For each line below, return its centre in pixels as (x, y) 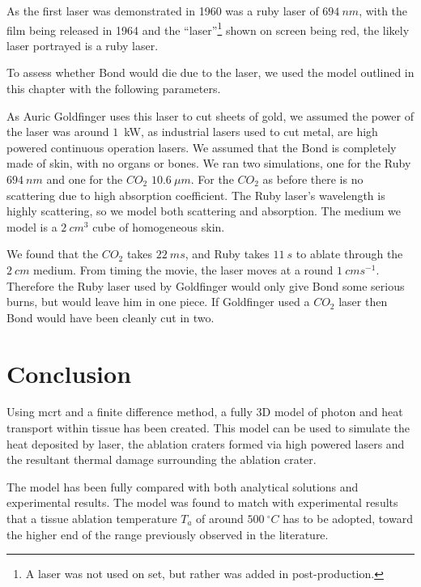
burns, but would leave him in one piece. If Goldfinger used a (158, 302)
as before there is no (313, 179)
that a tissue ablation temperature (92, 519)
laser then (363, 302)
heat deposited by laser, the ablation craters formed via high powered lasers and (206, 443)
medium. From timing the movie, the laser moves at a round (183, 269)
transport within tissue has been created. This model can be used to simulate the (208, 428)
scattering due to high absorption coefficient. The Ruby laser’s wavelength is (196, 195)
